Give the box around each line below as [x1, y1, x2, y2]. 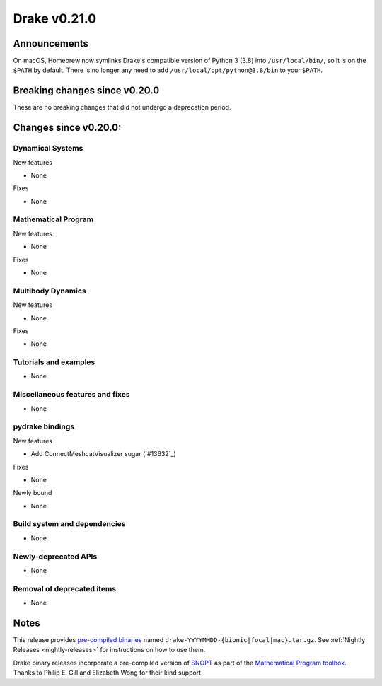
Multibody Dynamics [13, 286, 86, 296]
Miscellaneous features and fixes [13, 390, 130, 400]
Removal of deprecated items [13, 583, 117, 593]
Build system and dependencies [13, 519, 126, 529]
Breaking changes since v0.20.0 [13, 85, 160, 97]
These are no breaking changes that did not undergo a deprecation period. [13, 103, 231, 112]
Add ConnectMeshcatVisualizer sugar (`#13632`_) [30, 450, 176, 458]
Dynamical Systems [13, 144, 83, 153]
